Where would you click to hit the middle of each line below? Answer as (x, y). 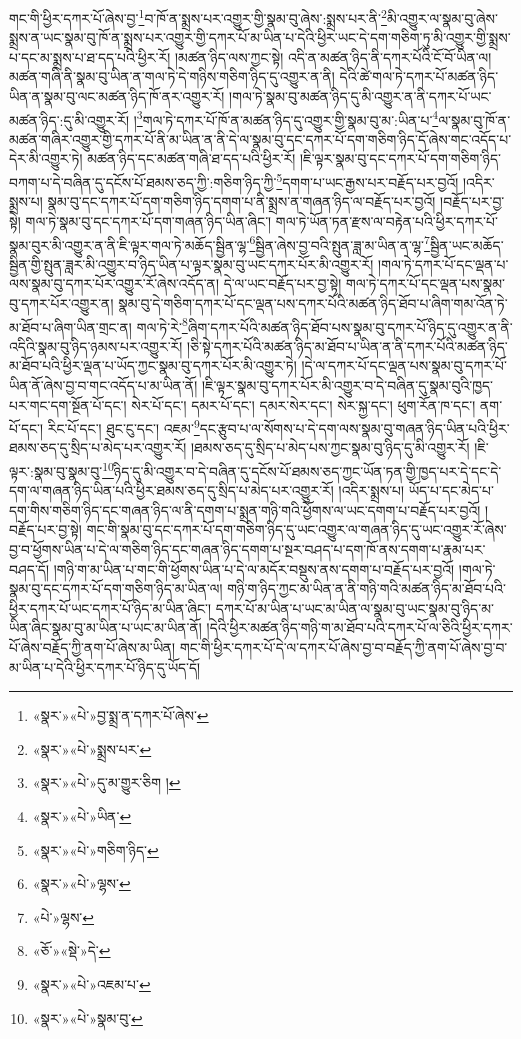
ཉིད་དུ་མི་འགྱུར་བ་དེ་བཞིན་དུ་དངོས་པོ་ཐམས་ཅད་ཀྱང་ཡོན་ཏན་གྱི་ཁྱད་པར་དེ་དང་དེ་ (307, 470)
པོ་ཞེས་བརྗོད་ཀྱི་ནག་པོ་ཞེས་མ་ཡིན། (92, 647)
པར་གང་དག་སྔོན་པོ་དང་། (68, 404)
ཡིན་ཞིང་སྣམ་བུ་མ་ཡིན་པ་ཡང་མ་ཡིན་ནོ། (105, 627)
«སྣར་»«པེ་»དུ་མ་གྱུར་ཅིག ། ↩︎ (106, 782)
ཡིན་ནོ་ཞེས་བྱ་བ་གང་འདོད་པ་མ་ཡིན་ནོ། (103, 384)
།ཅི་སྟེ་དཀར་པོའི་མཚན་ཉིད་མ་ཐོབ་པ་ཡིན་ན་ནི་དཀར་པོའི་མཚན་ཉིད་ (347, 345)
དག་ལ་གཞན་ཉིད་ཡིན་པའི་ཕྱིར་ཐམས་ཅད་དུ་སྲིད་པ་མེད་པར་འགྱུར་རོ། (171, 490)
